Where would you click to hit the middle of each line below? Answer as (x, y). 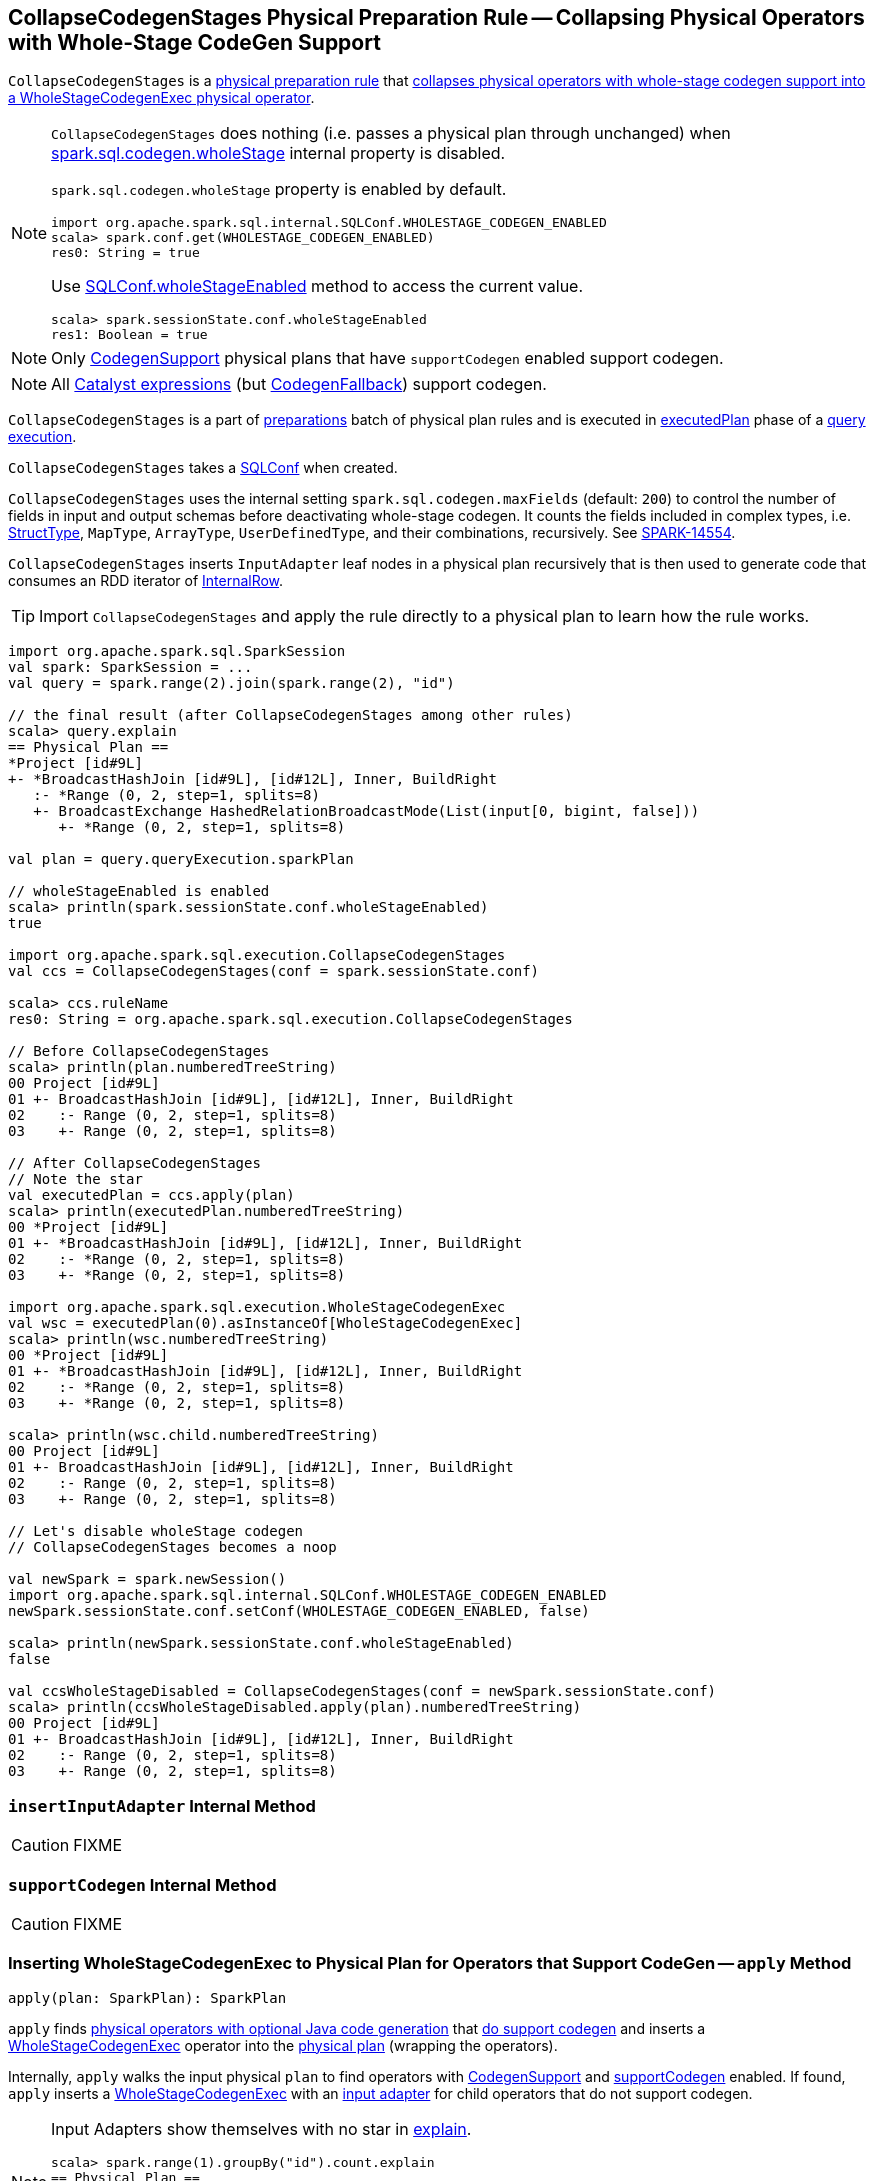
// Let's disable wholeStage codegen (156, 1531)
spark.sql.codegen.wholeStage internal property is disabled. (278, 153)
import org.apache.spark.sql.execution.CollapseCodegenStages (257, 955)
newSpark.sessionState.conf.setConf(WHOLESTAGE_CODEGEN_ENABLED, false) (299, 1611)
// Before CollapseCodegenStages (139, 1051)
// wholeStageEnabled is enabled (139, 891)
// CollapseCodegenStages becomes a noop (172, 1547)
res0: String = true (125, 253)
